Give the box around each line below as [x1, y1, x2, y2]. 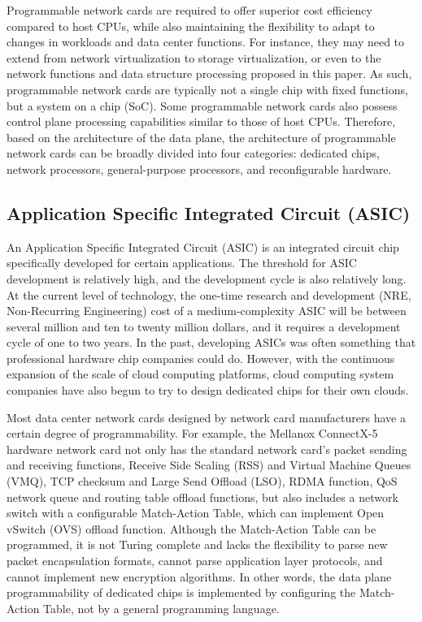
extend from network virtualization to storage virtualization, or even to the [7, 49, 381, 66]
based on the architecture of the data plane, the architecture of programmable [7, 128, 396, 145]
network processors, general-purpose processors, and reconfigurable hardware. [7, 160, 392, 177]
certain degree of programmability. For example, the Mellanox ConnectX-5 [7, 425, 378, 442]
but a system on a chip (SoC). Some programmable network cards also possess [7, 97, 398, 114]
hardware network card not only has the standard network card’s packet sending [7, 440, 407, 457]
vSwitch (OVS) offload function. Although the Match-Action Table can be [7, 520, 376, 537]
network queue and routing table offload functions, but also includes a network [7, 488, 398, 505]
